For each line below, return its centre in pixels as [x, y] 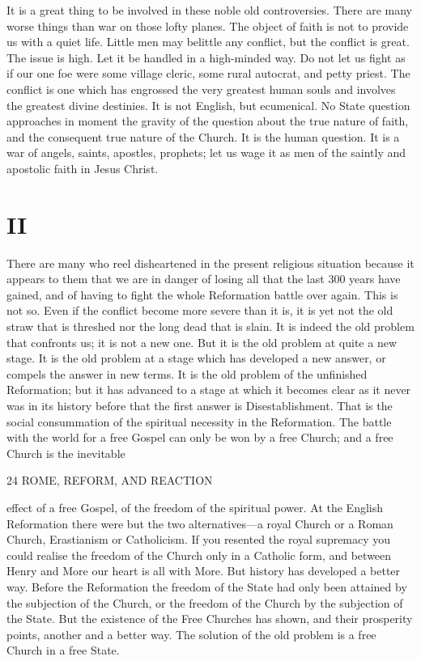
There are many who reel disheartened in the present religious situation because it [210, 263]
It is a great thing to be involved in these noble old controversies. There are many [209, 10]
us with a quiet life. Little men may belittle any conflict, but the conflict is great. [208, 42]
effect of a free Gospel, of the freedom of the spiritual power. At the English [195, 507]
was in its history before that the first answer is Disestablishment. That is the [200, 405]
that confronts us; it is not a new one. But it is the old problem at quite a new [202, 342]
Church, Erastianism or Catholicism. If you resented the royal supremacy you [199, 539]
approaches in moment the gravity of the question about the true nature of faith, [208, 121]
